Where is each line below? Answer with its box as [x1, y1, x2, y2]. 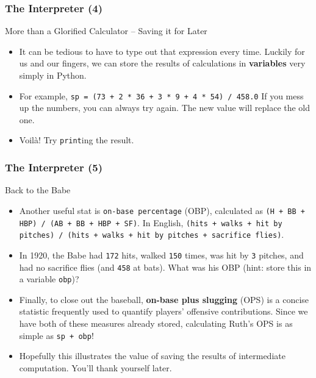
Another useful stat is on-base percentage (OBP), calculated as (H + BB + [19, 204, 305, 216]
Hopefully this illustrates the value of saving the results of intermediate [19, 349, 285, 362]
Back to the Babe [5, 184, 71, 196]
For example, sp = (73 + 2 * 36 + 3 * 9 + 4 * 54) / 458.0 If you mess [19, 89, 304, 102]
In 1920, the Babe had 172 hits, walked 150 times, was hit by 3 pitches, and [19, 248, 304, 261]
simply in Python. [19, 69, 87, 81]
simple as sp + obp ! [19, 329, 94, 341]
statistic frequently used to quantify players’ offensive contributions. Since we [19, 305, 308, 318]
